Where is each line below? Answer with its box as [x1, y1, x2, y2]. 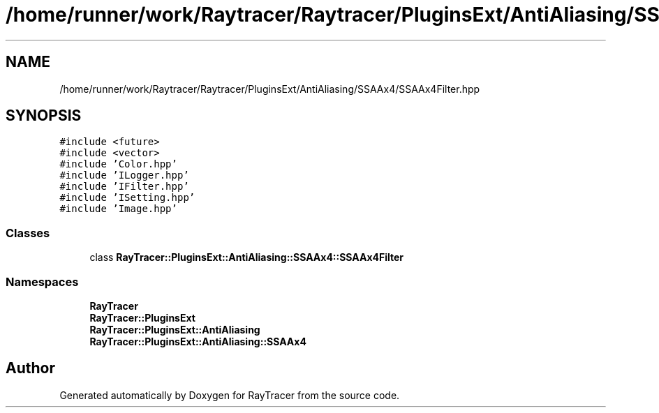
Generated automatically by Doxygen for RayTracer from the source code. [59, 389, 400, 401]
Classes [6, 225, 50, 240]
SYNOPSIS [6, 107, 82, 125]
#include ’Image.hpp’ [59, 203, 177, 215]
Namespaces [6, 274, 79, 289]
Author [6, 359, 55, 377]
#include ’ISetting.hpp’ [59, 192, 195, 204]
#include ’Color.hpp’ [59, 158, 177, 170]
